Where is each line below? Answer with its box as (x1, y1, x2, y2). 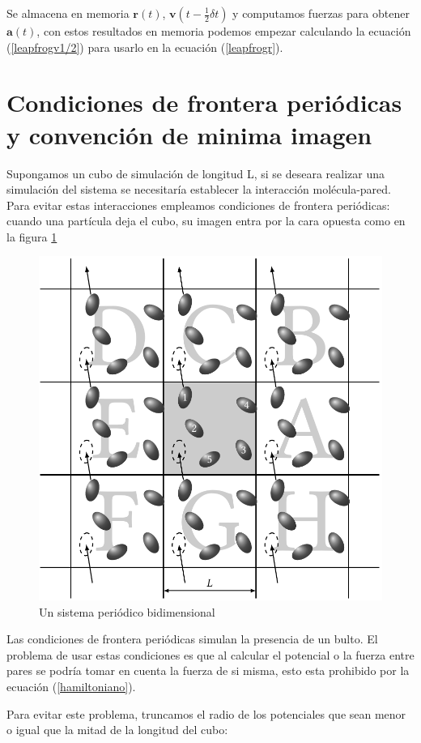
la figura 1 (6, 228, 57, 245)
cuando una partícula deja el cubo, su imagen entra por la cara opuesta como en (6, 212, 406, 229)
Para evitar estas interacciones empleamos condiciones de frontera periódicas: (6, 196, 390, 213)
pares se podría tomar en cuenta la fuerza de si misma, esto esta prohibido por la (6, 662, 410, 679)
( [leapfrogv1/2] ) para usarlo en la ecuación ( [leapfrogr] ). (6, 38, 283, 55)
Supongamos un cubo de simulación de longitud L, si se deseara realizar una (6, 164, 385, 181)
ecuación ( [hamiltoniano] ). (6, 677, 136, 694)
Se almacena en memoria (6, 5, 130, 21)
